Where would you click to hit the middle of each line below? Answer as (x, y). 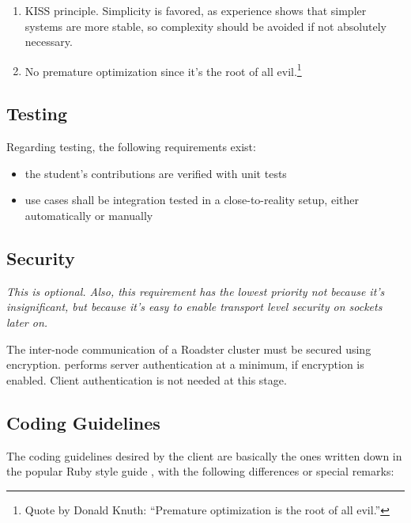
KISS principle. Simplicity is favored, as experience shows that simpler (196, 10)
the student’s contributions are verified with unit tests (156, 173)
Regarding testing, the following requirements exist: (131, 147)
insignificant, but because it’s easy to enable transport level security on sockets (194, 307)
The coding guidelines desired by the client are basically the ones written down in (204, 455)
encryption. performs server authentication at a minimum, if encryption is (185, 364)
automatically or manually (89, 216)
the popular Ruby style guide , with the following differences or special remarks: (200, 471)
